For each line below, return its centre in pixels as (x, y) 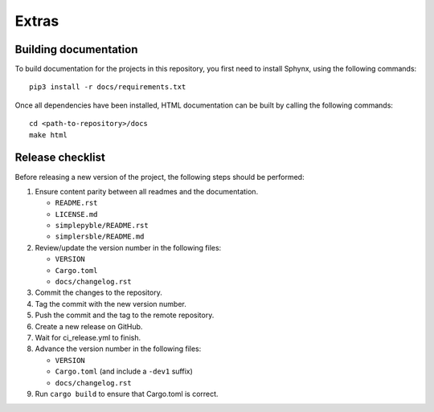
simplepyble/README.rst (102, 226)
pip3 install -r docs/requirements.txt (108, 87)
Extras (37, 21)
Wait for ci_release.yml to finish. (88, 338)
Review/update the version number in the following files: (128, 247)
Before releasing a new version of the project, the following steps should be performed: (160, 177)
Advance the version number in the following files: (118, 349)
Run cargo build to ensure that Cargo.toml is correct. (127, 394)
